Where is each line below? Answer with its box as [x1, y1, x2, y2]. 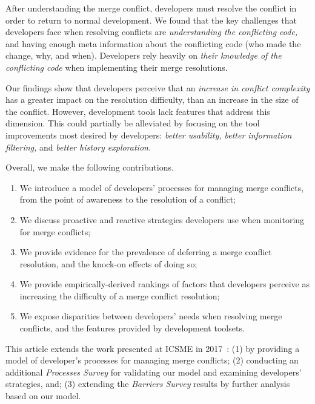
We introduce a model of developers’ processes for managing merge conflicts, [19, 181, 304, 194]
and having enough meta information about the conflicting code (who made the [5, 37, 301, 50]
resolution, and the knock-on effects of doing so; [19, 257, 197, 270]
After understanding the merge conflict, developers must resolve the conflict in [5, 2, 297, 14]
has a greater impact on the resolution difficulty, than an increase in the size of [5, 93, 299, 106]
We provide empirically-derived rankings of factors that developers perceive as [19, 278, 310, 290]
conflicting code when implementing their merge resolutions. [5, 60, 228, 73]
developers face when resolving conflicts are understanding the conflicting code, [5, 25, 298, 38]
